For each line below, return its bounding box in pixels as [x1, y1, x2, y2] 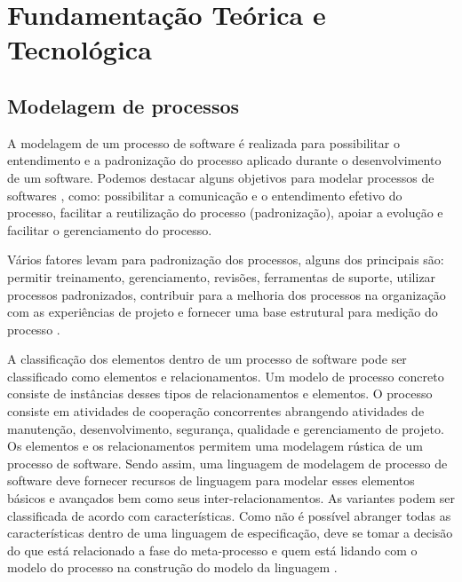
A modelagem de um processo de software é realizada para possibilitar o [7, 133, 400, 152]
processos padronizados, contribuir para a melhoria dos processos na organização [7, 285, 446, 303]
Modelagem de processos [7, 91, 240, 119]
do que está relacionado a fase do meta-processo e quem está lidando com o [7, 540, 418, 559]
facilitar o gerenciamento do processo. [7, 220, 212, 239]
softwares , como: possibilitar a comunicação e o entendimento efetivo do [7, 185, 402, 204]
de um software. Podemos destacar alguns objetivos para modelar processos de [7, 168, 434, 186]
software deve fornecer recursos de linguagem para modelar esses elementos [7, 471, 415, 490]
